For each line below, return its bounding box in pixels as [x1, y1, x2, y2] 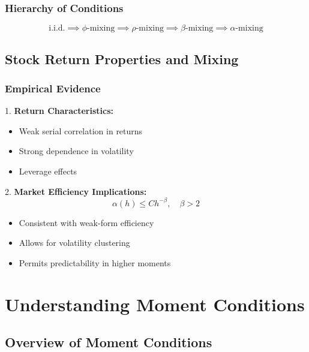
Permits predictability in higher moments [19, 256, 171, 269]
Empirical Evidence [5, 80, 101, 95]
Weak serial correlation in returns [19, 124, 143, 137]
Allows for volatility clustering [19, 236, 130, 249]
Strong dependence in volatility [19, 145, 134, 157]
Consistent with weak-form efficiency [19, 216, 154, 228]
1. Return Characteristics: [5, 104, 113, 117]
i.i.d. [49, 24, 65, 33]
